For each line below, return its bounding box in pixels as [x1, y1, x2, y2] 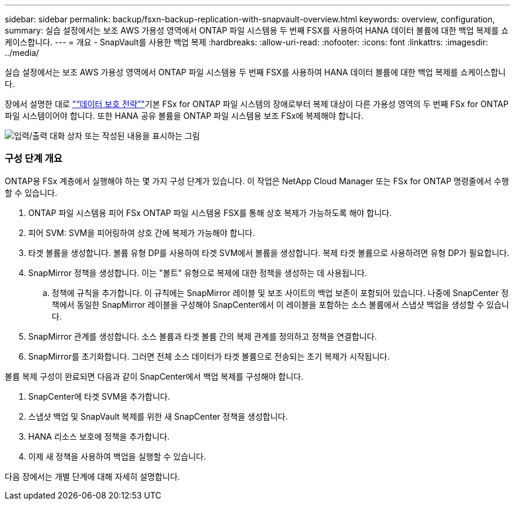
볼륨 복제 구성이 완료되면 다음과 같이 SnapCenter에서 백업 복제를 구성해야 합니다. [5, 371, 304, 381]
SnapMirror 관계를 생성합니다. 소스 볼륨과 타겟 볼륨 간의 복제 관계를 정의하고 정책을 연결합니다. [28, 331, 377, 341]
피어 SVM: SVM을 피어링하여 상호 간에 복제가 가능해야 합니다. [28, 227, 255, 238]
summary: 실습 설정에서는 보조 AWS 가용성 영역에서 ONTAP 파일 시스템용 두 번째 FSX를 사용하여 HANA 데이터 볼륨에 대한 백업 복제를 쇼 [5, 25, 509, 35]
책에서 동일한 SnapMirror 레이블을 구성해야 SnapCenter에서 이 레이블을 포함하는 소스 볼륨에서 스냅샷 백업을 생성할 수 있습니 [52, 299, 509, 310]
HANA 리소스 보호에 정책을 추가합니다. [28, 431, 170, 441]
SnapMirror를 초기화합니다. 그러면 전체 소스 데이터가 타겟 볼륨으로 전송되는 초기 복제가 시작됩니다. [28, 351, 390, 361]
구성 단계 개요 [5, 152, 63, 165]
